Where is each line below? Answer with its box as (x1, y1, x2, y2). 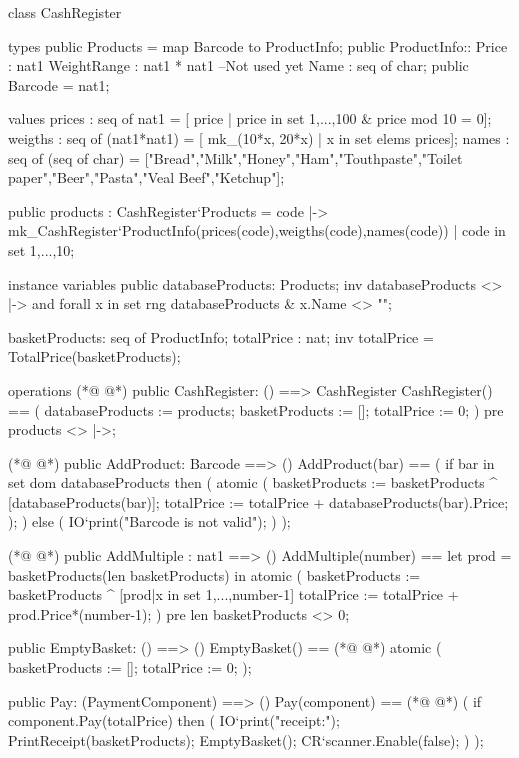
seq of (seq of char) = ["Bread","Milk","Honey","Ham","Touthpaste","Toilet (8, 147, 463, 168)
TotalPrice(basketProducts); (8, 346, 181, 367)
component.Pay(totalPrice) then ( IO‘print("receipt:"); (8, 710, 340, 731)
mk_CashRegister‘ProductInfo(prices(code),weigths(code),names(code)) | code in (8, 220, 506, 241)
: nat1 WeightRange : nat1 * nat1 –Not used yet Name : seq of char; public (8, 55, 469, 76)
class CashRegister (8, 2, 122, 22)
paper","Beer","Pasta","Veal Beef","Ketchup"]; (8, 167, 285, 188)
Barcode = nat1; (8, 74, 110, 95)
